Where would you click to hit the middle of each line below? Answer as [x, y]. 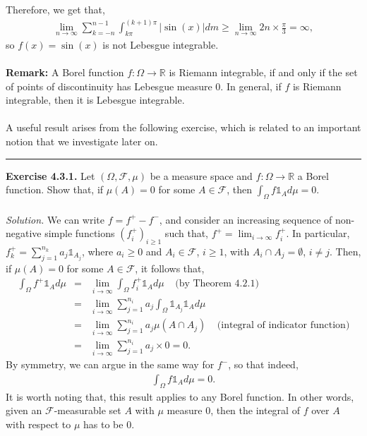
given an [24, 410]
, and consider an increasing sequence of [246, 219]
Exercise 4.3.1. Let [50, 175]
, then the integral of [255, 410]
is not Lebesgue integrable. [161, 44]
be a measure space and [201, 175]
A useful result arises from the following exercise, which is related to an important [183, 127]
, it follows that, [170, 268]
